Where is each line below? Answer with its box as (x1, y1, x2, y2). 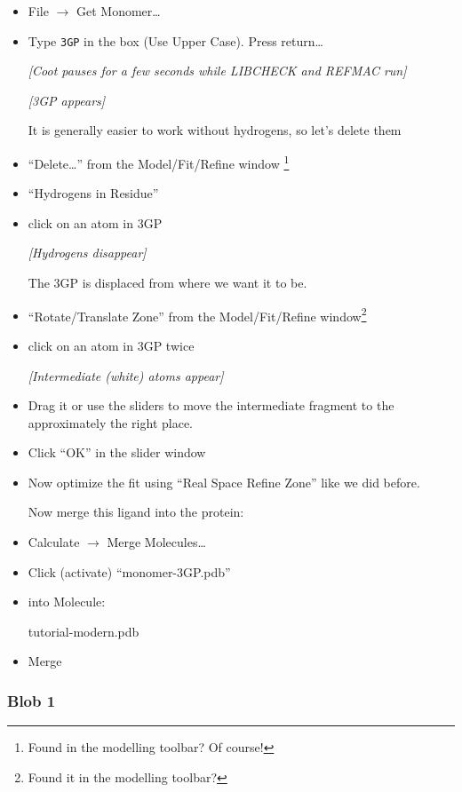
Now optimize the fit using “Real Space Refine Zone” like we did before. (28, 472, 420, 491)
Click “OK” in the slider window (28, 443, 206, 462)
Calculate (28, 533, 80, 551)
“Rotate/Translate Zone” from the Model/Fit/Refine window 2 (28, 304, 367, 325)
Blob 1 (7, 689, 56, 711)
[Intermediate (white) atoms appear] (28, 366, 224, 384)
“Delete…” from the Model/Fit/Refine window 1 (28, 152, 290, 172)
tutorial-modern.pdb (28, 622, 139, 640)
